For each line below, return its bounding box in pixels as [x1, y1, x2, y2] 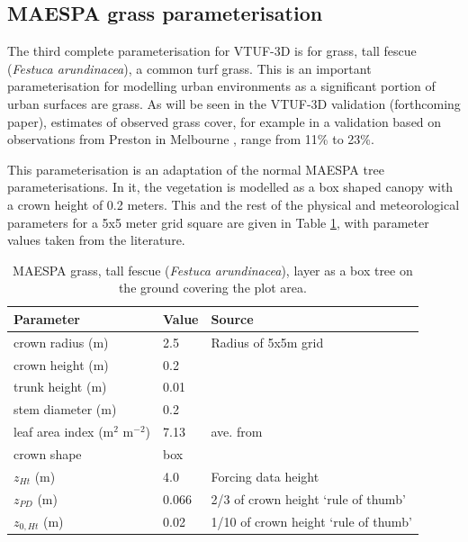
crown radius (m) [13, 332, 109, 351]
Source [211, 309, 254, 328]
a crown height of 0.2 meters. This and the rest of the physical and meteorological [7, 194, 460, 213]
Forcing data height [211, 466, 319, 485]
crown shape [13, 444, 82, 463]
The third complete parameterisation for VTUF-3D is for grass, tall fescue [7, 41, 417, 60]
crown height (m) [13, 355, 109, 374]
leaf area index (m [13, 422, 114, 441]
